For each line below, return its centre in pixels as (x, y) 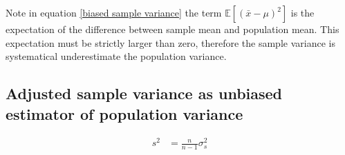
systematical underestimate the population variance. (116, 56)
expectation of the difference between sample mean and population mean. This (172, 29)
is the (302, 12)
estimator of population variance (124, 113)
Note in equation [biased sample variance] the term (114, 12)
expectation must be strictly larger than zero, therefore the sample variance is (170, 42)
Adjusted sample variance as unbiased (144, 93)
